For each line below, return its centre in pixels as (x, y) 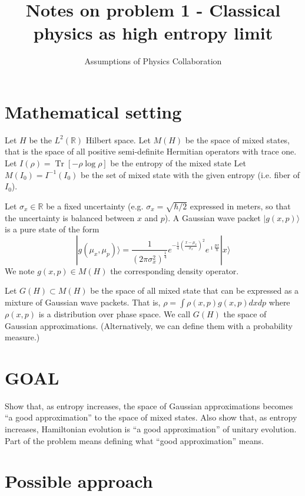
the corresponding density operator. (175, 270)
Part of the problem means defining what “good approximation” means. (134, 440)
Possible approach (79, 481)
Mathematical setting (93, 111)
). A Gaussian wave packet (213, 217)
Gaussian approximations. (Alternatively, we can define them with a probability (149, 325)
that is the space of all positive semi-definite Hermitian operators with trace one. (151, 151)
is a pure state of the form (52, 229)
